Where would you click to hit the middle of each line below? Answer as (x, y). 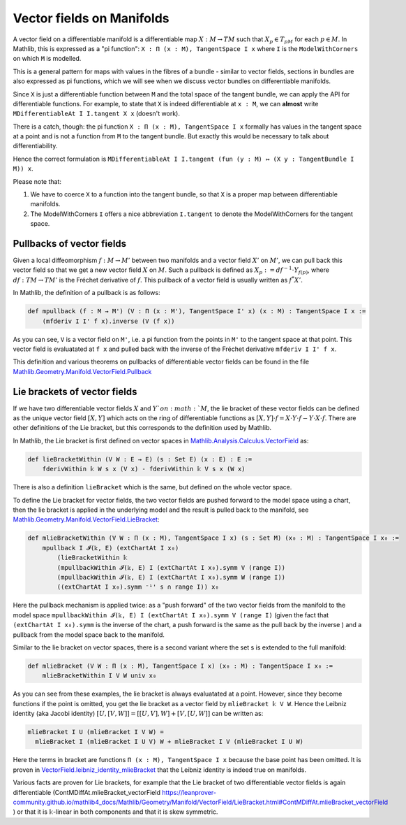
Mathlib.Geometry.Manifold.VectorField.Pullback (82, 371)
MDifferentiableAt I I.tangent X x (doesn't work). (97, 114)
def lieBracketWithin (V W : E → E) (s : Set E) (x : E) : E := (140, 459)
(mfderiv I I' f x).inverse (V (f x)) (108, 321)
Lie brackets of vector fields (75, 392)
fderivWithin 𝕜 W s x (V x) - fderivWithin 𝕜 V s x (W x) (144, 469)
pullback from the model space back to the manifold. (89, 634)
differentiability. (35, 146)
